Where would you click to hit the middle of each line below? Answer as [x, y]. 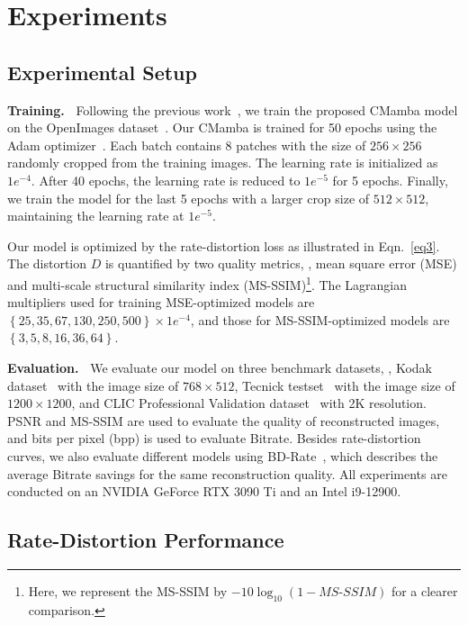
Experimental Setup [102, 72]
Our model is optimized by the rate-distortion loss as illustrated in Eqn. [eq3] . [224, 245]
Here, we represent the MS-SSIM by [128, 590]
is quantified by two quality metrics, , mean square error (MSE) [281, 263]
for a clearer [424, 590]
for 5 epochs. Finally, [390, 180]
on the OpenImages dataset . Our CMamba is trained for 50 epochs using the [222, 127]
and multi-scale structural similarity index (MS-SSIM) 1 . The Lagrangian [207, 283]
